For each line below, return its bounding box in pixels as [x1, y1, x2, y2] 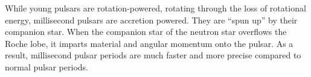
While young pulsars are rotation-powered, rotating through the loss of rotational [5, 2, 306, 14]
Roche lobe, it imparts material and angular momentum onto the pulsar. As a [5, 37, 293, 49]
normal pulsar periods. [5, 60, 88, 73]
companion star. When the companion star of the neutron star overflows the [5, 25, 287, 38]
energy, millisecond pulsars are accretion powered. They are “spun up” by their [5, 13, 298, 26]
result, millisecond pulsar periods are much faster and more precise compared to [5, 49, 301, 61]
